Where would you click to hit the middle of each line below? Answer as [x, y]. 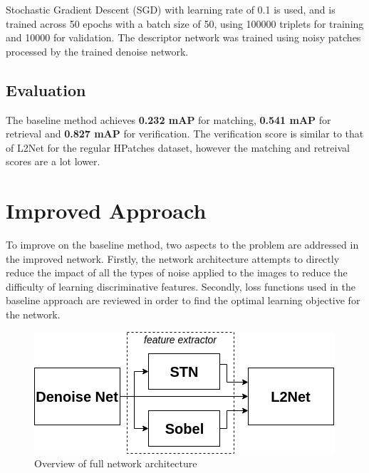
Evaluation [46, 89]
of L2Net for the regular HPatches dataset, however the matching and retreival [178, 147]
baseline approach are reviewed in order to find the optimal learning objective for [183, 300]
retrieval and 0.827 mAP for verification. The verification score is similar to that [185, 134]
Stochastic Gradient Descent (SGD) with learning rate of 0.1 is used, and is [171, 9]
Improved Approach [106, 210]
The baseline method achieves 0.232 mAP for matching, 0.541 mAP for [168, 119]
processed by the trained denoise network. [97, 51]
